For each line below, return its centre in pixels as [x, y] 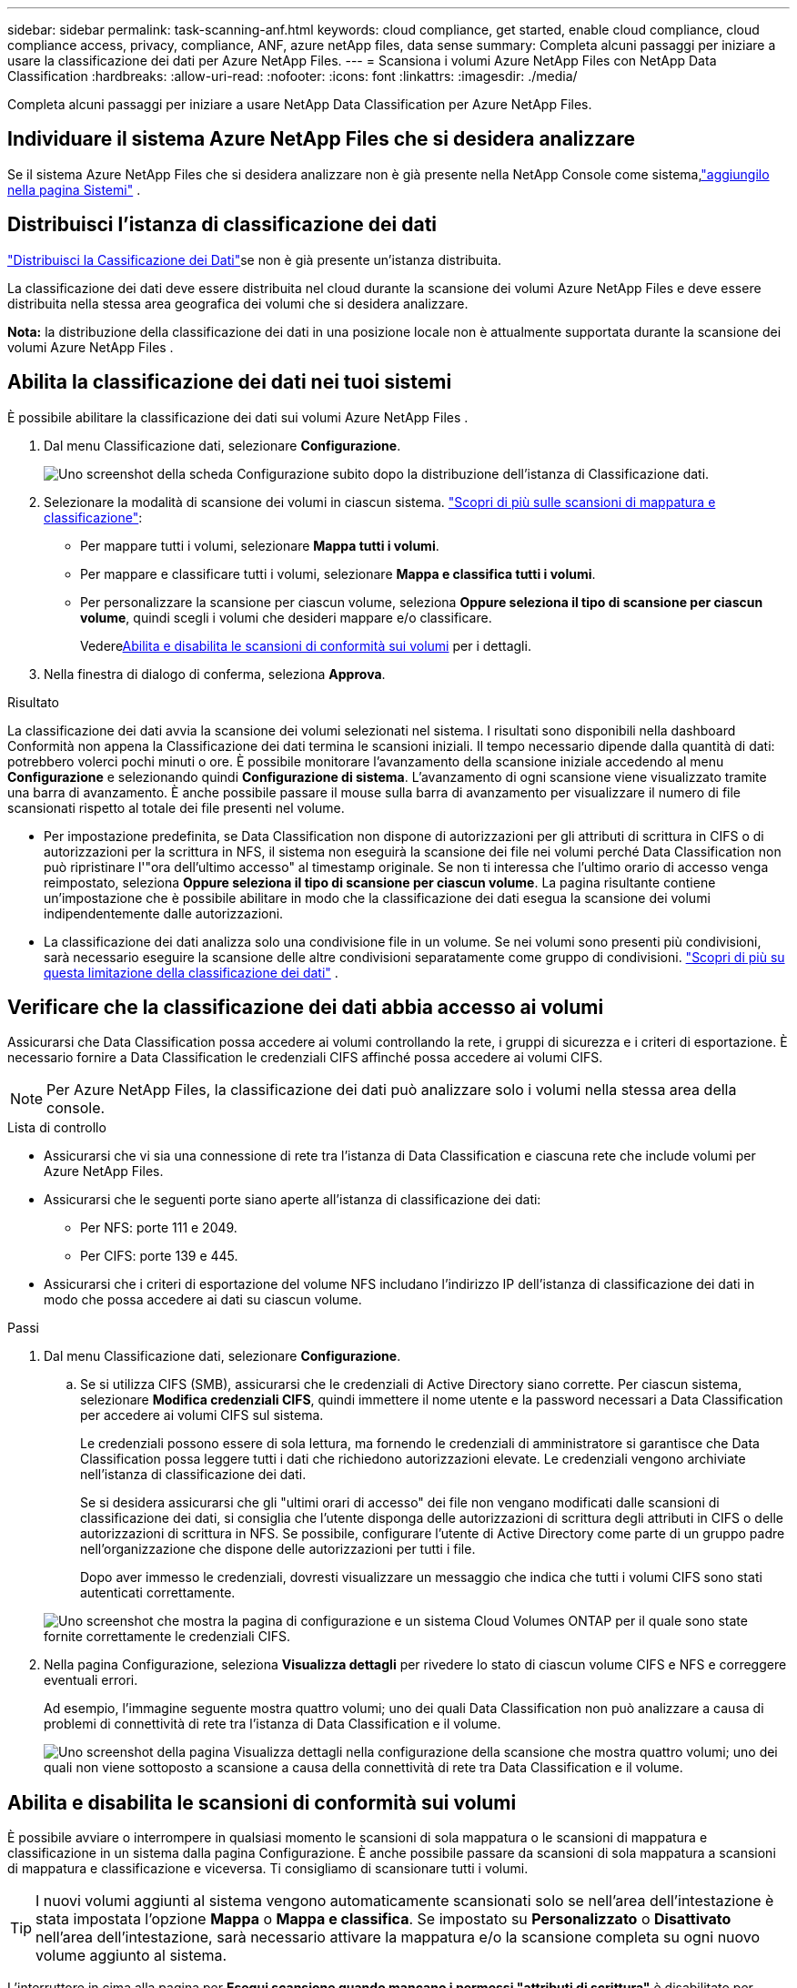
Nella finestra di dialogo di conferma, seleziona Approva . [215, 674]
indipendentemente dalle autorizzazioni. [164, 913]
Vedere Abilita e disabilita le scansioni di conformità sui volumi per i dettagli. [306, 645]
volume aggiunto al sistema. [131, 1956]
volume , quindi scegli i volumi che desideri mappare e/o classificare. [286, 617]
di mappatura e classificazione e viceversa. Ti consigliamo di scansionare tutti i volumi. [268, 1869]
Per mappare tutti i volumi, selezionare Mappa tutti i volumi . [260, 545]
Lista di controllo [57, 1128]
